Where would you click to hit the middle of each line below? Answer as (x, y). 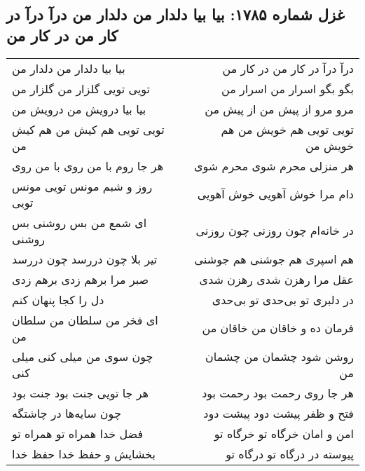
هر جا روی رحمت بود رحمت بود (278, 392)
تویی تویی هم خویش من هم (287, 129)
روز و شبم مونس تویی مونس (82, 186)
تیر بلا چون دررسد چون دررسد (85, 259)
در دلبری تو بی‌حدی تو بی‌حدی (283, 299)
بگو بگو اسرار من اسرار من (288, 88)
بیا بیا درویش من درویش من (79, 109)
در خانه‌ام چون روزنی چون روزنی (275, 231)
